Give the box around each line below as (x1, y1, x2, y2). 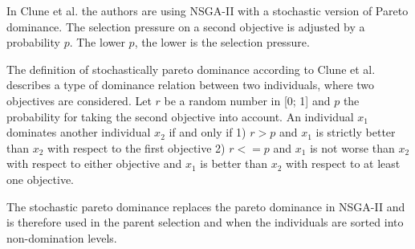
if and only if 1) (169, 124, 246, 141)
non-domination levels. (6, 229, 117, 246)
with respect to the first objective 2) (47, 139, 226, 156)
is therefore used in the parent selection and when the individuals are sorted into (6, 214, 404, 231)
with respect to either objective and (6, 155, 182, 172)
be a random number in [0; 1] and (164, 92, 331, 108)
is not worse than (310, 139, 395, 156)
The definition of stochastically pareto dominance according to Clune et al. (6, 60, 376, 77)
